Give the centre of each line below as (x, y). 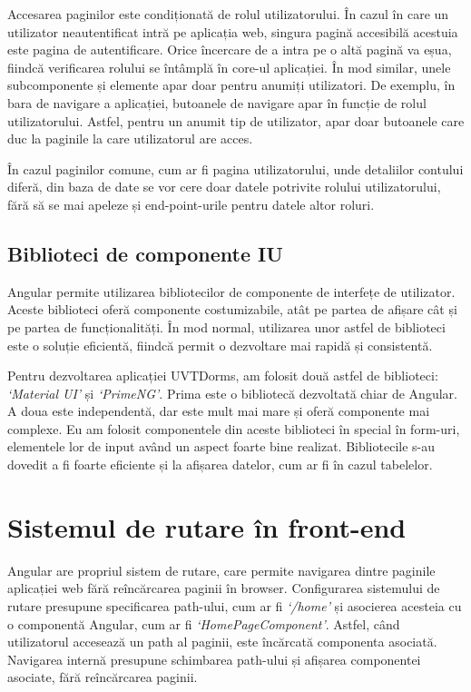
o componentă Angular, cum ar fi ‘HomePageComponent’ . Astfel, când (204, 623)
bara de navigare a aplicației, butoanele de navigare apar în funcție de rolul (217, 102)
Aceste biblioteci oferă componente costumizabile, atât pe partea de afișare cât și (232, 309)
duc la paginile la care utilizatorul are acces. (130, 138)
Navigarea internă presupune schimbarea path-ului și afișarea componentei (214, 659)
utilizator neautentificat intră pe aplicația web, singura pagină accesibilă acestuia (233, 31)
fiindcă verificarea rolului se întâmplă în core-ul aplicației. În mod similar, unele (229, 67)
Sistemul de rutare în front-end (207, 526)
